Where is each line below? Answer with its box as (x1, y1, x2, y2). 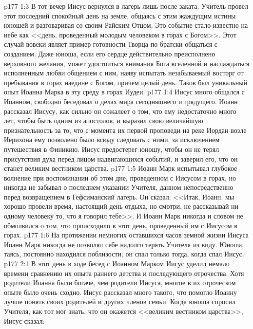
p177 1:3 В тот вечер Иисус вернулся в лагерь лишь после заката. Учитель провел (4, 1, 249, 11)
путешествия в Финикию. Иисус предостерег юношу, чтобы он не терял (4, 144, 219, 154)
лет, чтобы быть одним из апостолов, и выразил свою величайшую (4, 115, 203, 126)
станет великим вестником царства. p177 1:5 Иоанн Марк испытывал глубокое (4, 163, 237, 173)
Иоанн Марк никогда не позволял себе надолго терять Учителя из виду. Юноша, (4, 239, 244, 249)
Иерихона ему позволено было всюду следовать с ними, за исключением (4, 134, 220, 145)
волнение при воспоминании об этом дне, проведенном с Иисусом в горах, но (4, 172, 236, 183)
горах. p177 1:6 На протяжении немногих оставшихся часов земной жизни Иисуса (4, 230, 249, 240)
